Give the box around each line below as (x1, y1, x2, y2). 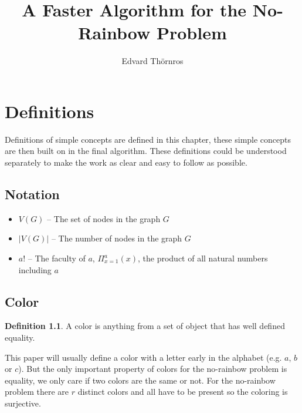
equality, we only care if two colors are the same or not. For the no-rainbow (5, 374, 276, 386)
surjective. (5, 397, 41, 409)
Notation (5, 185, 60, 203)
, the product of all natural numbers (137, 252, 268, 264)
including (18, 263, 52, 276)
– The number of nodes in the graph (51, 232, 182, 244)
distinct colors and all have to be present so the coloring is (77, 385, 288, 398)
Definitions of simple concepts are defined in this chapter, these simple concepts (5, 133, 291, 145)
